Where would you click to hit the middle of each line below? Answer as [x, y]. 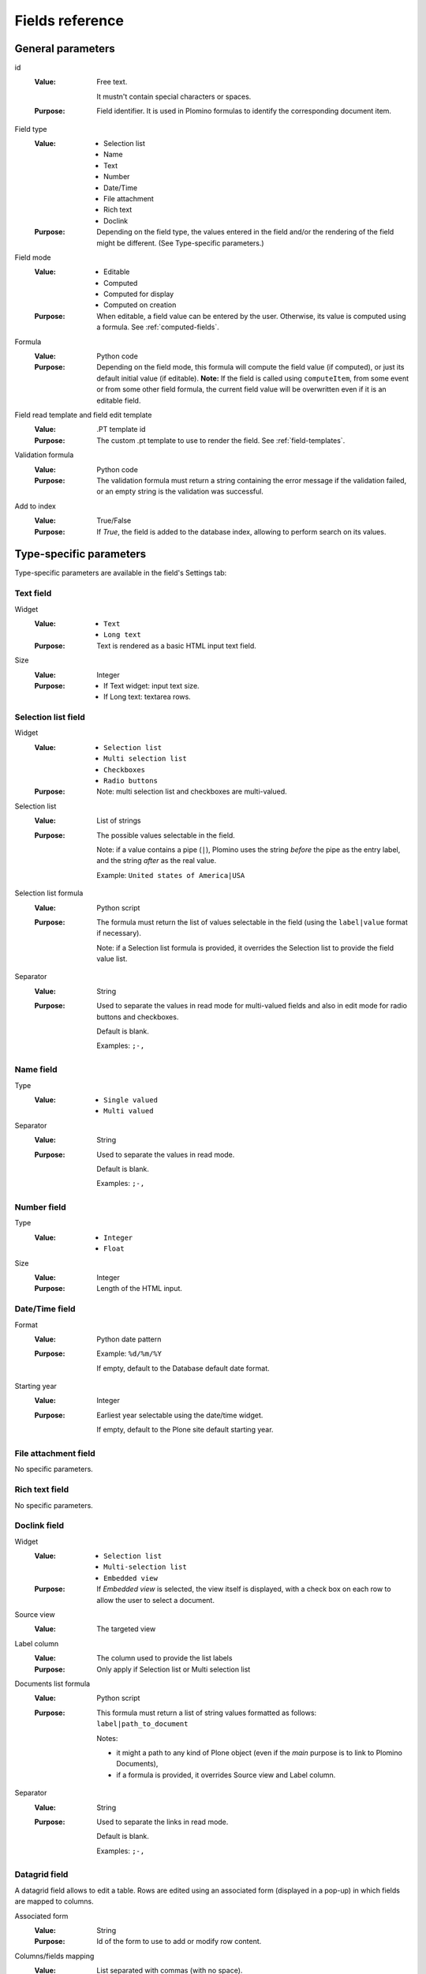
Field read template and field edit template [83, 415]
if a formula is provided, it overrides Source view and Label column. [226, 1775]
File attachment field [55, 1454]
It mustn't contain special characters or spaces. [174, 96]
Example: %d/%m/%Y [129, 1353]
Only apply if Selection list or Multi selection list [174, 1669]
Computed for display [139, 294]
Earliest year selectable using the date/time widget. [180, 1415]
